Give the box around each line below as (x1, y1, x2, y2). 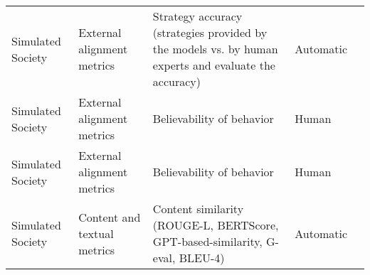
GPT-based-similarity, (152, 233, 263, 249)
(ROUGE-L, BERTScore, (152, 217, 279, 233)
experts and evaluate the (152, 57, 275, 73)
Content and (78, 208, 141, 225)
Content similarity (152, 200, 244, 217)
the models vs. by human (152, 41, 278, 57)
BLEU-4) (179, 249, 225, 266)
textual (78, 225, 114, 242)
